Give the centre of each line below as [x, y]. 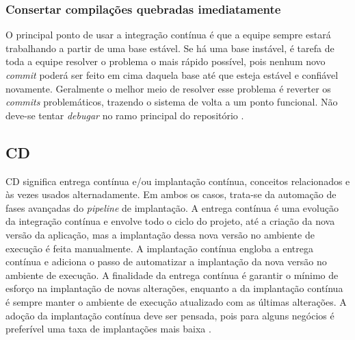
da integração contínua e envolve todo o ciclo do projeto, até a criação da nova [170, 221]
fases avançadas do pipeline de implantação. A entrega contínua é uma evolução [172, 207]
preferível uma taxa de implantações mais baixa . [108, 329]
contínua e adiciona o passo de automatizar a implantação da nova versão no [166, 262]
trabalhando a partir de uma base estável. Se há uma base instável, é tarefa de [170, 48]
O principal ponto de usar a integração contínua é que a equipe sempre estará [168, 35]
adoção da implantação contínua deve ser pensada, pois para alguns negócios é [170, 315]
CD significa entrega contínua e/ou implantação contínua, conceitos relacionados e [178, 181]
